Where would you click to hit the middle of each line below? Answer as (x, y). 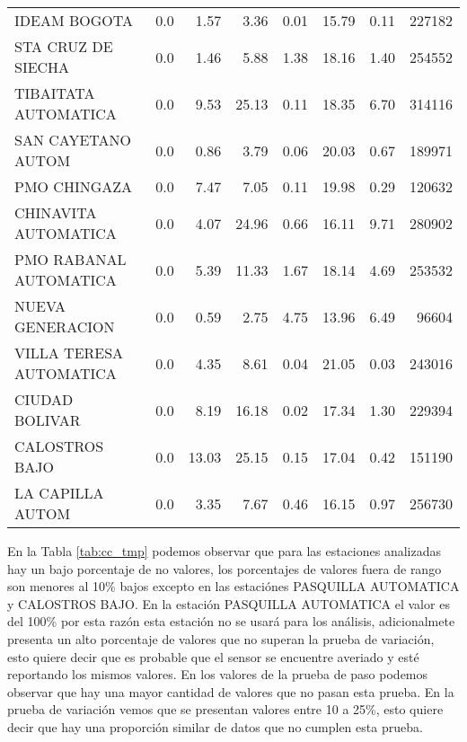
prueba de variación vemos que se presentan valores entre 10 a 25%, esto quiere (225, 709)
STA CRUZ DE (64, 46)
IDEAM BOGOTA (74, 20)
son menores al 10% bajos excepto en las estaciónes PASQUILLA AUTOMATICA (233, 586)
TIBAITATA (55, 93)
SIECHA (42, 67)
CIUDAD (44, 399)
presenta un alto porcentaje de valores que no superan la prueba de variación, (221, 638)
